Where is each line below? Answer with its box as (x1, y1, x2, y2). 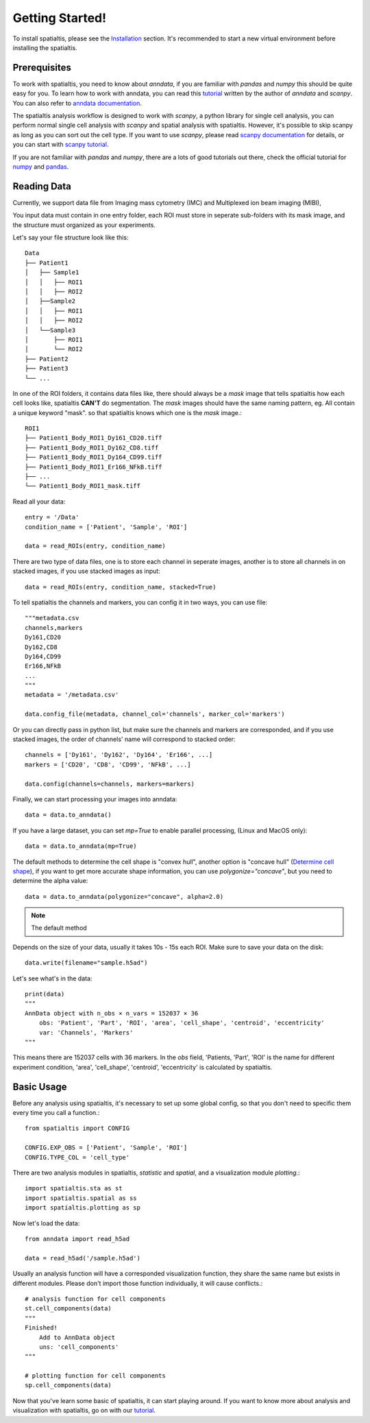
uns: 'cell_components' (38, 1343, 119, 1351)
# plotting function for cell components (25, 1372, 166, 1380)
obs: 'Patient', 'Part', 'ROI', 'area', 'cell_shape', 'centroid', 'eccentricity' (38, 1019, 325, 1027)
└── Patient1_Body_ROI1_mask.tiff (25, 482, 140, 490)
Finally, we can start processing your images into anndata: (12, 795, 177, 803)
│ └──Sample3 (25, 326, 76, 334)
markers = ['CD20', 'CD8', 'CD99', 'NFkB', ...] (25, 760, 191, 768)
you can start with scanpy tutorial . (12, 141, 109, 149)
